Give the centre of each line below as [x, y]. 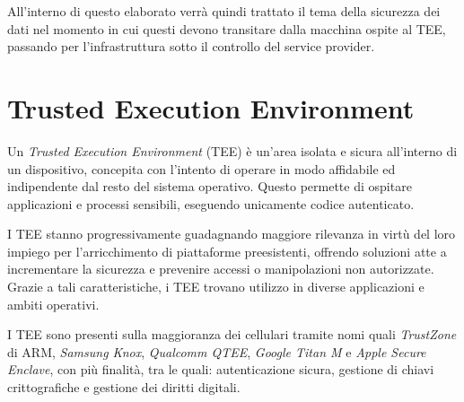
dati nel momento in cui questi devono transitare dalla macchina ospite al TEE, [227, 28]
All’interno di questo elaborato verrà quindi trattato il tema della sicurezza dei [224, 11]
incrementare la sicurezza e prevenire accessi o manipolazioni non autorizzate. [221, 269]
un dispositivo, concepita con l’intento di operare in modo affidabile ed [201, 168]
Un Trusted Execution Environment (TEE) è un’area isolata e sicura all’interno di [232, 150]
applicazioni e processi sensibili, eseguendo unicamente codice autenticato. [211, 203]
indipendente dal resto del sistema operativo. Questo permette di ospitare [210, 186]
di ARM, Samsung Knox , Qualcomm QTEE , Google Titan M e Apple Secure [217, 351]
